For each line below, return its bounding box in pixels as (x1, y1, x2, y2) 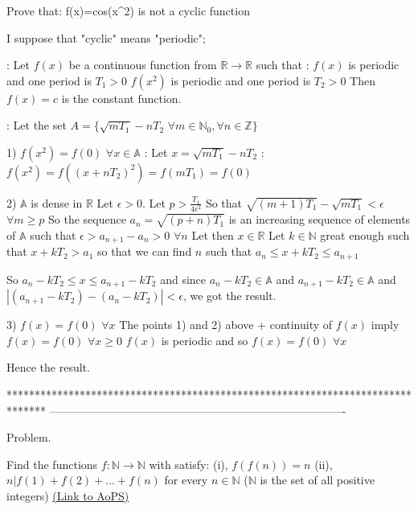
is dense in (31, 194, 83, 211)
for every (164, 471, 208, 488)
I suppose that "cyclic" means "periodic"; (6, 29, 206, 46)
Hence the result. (6, 359, 90, 376)
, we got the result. (182, 287, 277, 304)
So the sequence (47, 211, 126, 228)
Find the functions (6, 455, 98, 472)
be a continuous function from (68, 56, 217, 73)
